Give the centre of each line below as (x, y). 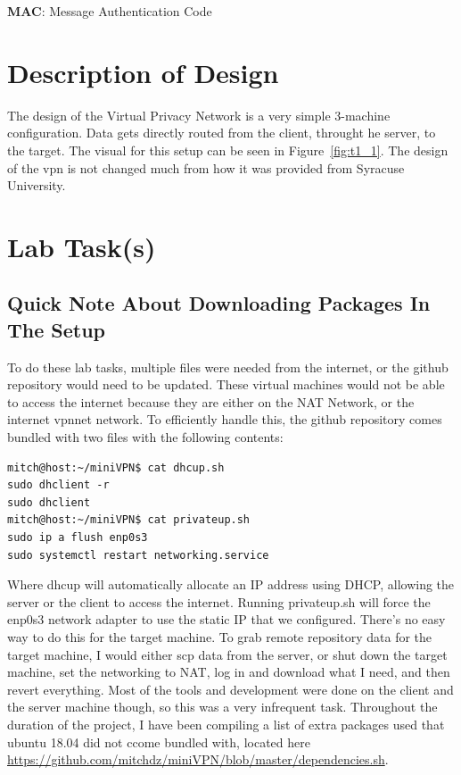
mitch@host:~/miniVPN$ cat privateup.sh (129, 520)
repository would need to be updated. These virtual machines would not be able (226, 384)
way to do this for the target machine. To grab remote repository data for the (220, 636)
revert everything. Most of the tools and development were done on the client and (230, 689)
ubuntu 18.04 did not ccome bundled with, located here (159, 742)
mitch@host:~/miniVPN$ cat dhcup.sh (116, 467)
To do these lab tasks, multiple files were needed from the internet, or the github (228, 367)
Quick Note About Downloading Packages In (219, 303)
